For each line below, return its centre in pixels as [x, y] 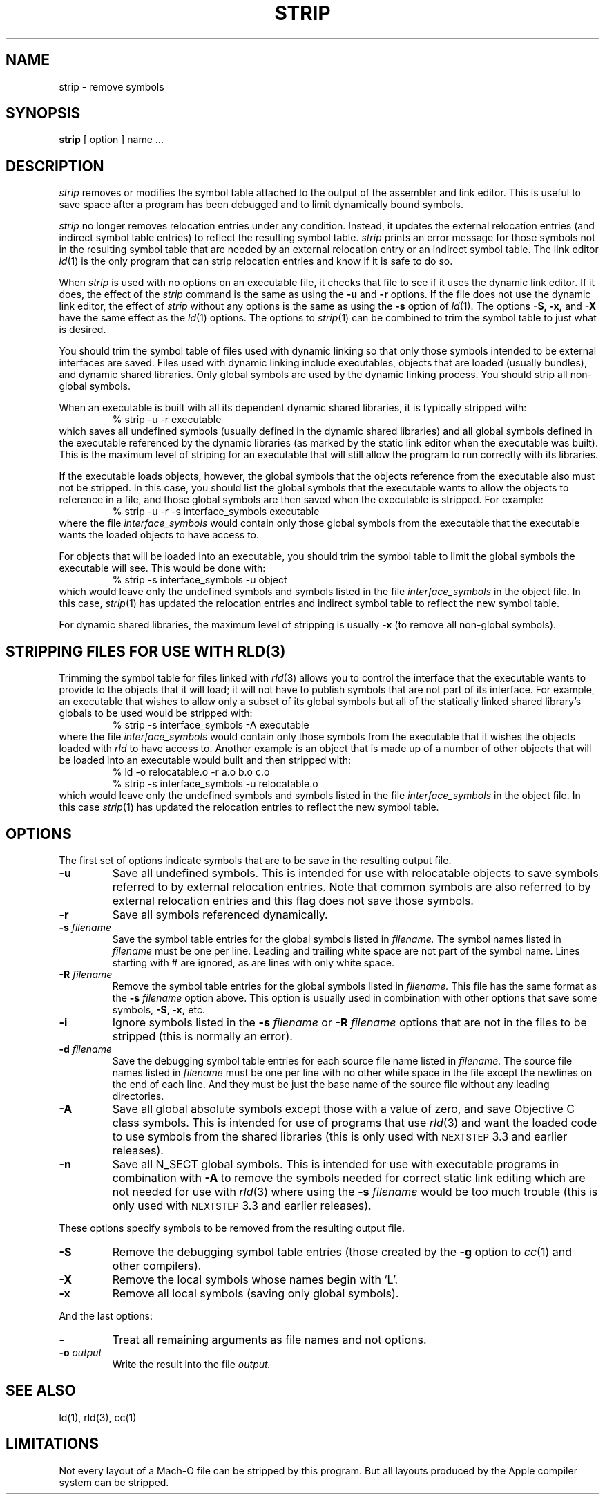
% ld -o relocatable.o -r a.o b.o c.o [191, 772]
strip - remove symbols [112, 86]
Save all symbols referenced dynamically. [220, 914]
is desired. [83, 330]
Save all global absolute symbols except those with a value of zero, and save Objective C [343, 1108]
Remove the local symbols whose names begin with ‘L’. [255, 1279]
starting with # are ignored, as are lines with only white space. [253, 962]
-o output [80, 1352]
